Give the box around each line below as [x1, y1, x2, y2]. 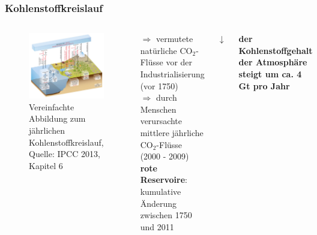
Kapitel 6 [29, 159, 63, 171]
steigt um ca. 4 [238, 68, 302, 80]
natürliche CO [140, 44, 193, 56]
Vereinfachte [29, 100, 74, 113]
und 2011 [140, 220, 174, 233]
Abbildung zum [29, 112, 86, 125]
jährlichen [29, 123, 65, 136]
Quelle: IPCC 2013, [29, 147, 100, 160]
